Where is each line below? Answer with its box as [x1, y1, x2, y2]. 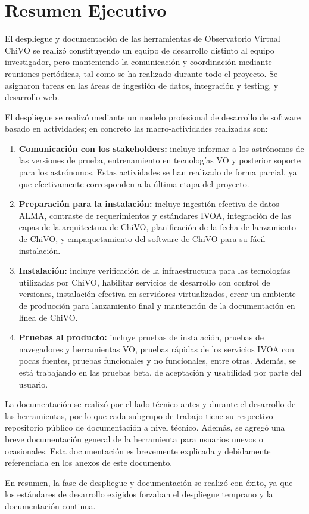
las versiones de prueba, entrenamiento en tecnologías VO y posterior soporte [18, 154, 301, 166]
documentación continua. [5, 499, 96, 512]
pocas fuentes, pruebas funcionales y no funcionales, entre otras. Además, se [18, 354, 296, 367]
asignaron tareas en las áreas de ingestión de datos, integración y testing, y [5, 79, 279, 91]
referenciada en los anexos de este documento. [5, 456, 173, 469]
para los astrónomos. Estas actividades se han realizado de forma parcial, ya [18, 166, 297, 178]
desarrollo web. [5, 91, 60, 103]
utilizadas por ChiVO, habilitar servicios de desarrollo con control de [18, 275, 270, 288]
